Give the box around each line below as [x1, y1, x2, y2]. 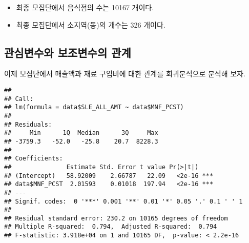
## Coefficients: [4, 155, 63, 163]
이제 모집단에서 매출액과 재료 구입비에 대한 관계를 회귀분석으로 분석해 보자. [4, 68, 245, 79]
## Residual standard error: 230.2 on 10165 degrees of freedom [4, 214, 228, 222]
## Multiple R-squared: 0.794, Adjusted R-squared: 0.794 [4, 223, 217, 231]
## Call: [4, 95, 34, 103]
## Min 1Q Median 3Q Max [4, 129, 158, 137]
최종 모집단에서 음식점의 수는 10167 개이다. [16, 2, 154, 12]
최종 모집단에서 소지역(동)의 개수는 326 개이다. [16, 19, 165, 30]
